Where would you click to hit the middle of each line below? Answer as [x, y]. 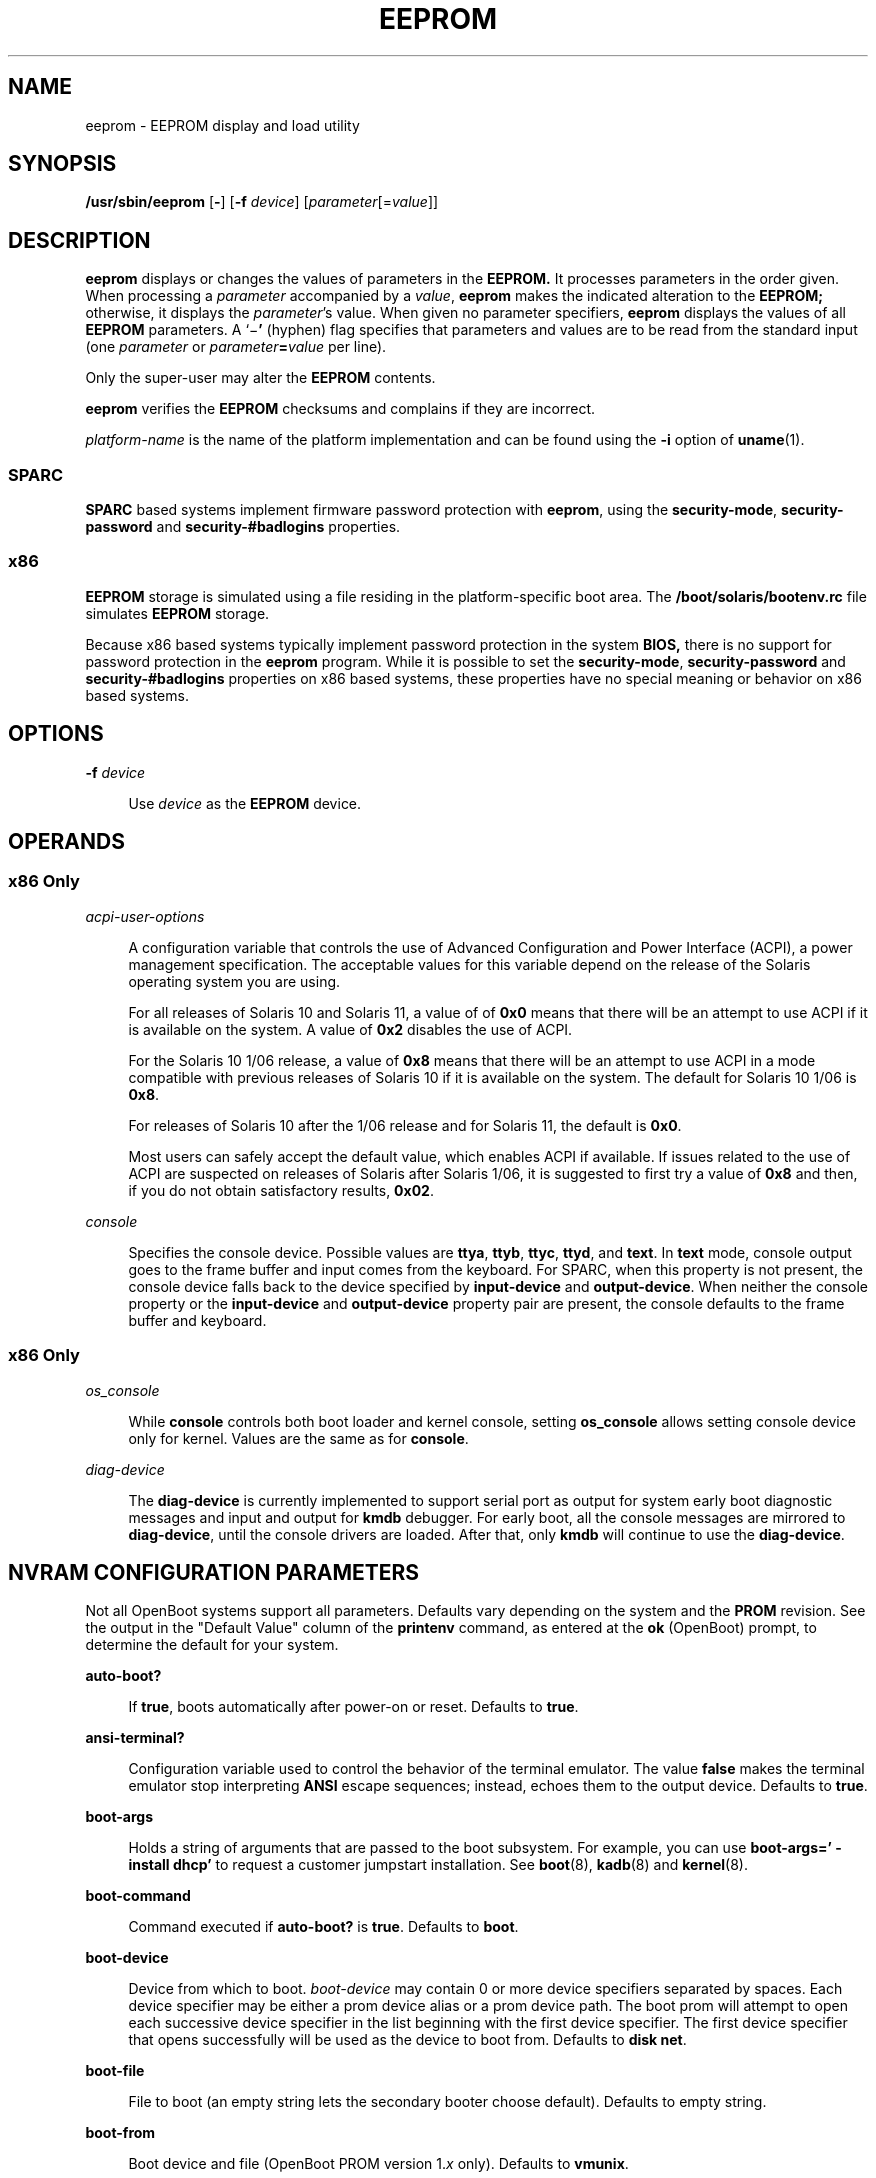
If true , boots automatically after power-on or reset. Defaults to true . [353, 1707]
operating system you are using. [234, 981]
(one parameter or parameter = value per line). [236, 347]
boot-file [115, 2071]
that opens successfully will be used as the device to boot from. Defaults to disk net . [407, 2040]
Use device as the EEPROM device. [245, 803]
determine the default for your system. [212, 1645]
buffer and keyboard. [197, 1320]
